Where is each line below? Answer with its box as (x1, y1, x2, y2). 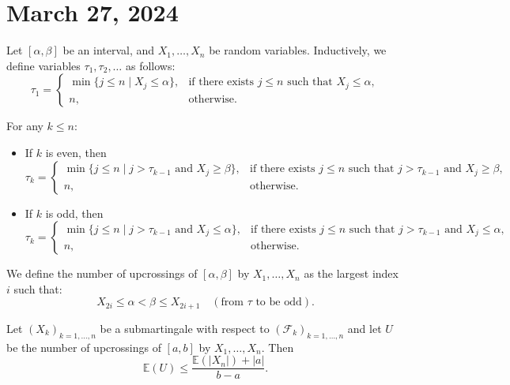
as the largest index (304, 265, 399, 282)
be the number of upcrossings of (6, 338, 161, 355)
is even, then (45, 144, 107, 160)
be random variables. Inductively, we (209, 42, 387, 58)
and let (347, 320, 382, 336)
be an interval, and (62, 42, 155, 58)
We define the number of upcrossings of (6, 265, 198, 282)
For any (6, 118, 43, 134)
